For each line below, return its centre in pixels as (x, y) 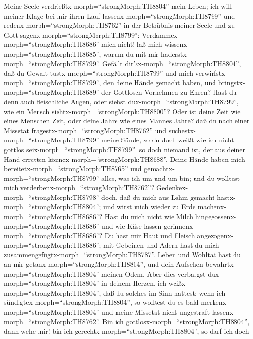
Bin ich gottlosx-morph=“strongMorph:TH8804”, (176, 321)
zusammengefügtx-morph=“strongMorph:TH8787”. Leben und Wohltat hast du (122, 254)
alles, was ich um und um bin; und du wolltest (171, 178)
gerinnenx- (179, 226)
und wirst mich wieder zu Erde (150, 207)
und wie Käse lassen (132, 226)
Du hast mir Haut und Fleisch (150, 235)
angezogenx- (215, 235)
